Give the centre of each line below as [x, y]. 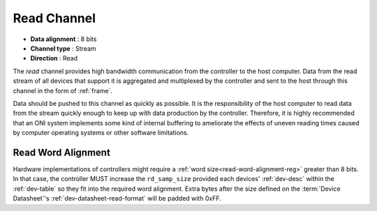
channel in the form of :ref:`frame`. [63, 91]
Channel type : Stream [64, 48]
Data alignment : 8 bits [64, 39]
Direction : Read [54, 58]
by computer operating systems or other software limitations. [101, 133]
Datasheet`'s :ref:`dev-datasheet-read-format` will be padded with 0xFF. [117, 198]
